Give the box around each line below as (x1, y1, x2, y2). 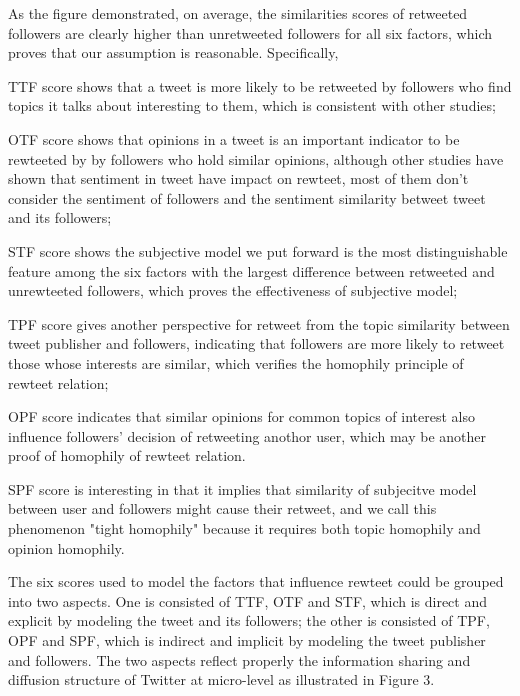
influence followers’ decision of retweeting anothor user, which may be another (8, 425, 486, 446)
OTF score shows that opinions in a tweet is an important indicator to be (8, 128, 460, 149)
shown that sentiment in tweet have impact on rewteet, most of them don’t (8, 168, 469, 189)
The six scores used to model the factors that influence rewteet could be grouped (8, 571, 504, 592)
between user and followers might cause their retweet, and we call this (8, 498, 437, 519)
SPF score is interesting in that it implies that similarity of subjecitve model (8, 478, 477, 499)
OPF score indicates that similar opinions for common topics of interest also (8, 406, 475, 427)
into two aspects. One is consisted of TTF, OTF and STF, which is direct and (8, 590, 487, 611)
